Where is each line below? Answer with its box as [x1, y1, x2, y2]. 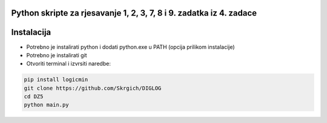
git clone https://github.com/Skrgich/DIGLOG [24, 84, 162, 92]
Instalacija [11, 27, 51, 37]
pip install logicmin [24, 76, 88, 83]
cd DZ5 [24, 93, 44, 100]
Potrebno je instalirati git [26, 51, 87, 58]
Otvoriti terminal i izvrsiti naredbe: [26, 60, 111, 68]
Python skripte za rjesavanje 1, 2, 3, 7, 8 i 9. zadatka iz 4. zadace [11, 8, 257, 18]
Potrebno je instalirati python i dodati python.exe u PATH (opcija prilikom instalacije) [26, 43, 236, 51]
